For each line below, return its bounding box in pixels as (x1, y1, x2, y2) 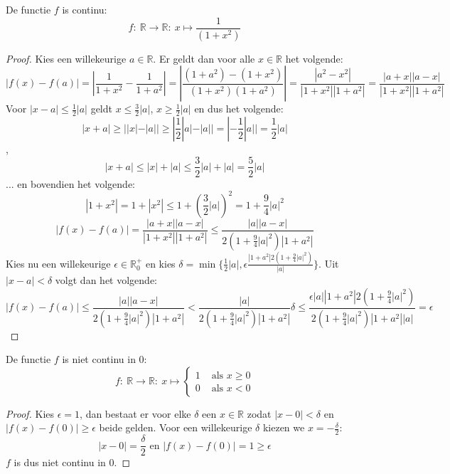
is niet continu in (62, 352, 136, 367)
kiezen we (262, 420, 305, 435)
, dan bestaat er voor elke (80, 406, 191, 421)
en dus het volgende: (194, 101, 284, 116)
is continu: (62, 2, 107, 16)
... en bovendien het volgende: (6, 176, 136, 191)
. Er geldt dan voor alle (153, 51, 255, 65)
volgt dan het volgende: (55, 273, 157, 288)
